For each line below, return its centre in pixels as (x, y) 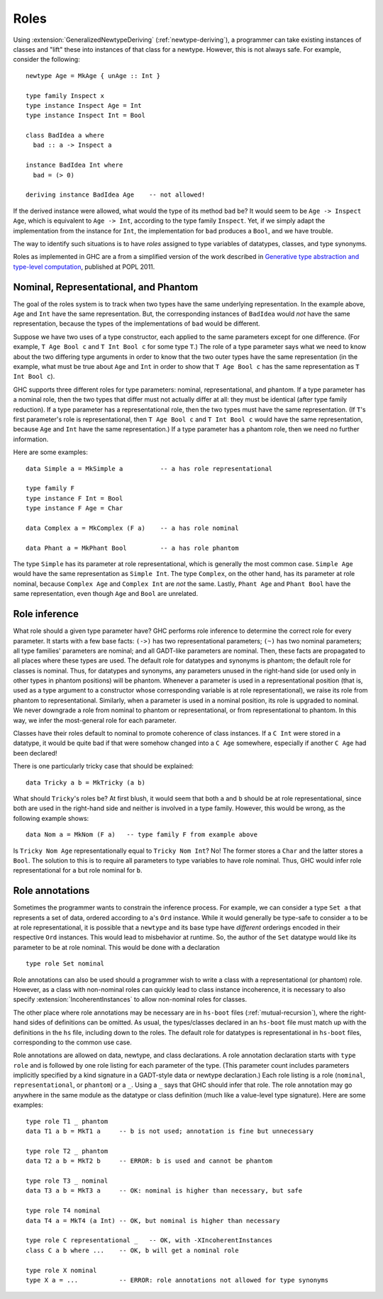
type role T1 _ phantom (67, 1121)
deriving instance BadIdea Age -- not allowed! (116, 195)
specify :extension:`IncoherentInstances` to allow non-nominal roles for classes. (130, 1000)
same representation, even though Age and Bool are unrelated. (106, 594)
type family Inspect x (65, 95)
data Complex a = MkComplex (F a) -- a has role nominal (132, 528)
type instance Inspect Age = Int (84, 105)
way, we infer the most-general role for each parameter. (95, 720)
